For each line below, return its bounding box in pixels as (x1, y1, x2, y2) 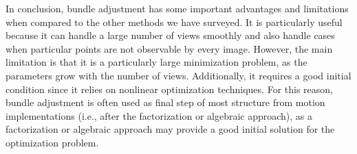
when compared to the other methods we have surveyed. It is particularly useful (6, 14, 343, 29)
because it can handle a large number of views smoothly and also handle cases (6, 28, 335, 42)
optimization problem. (6, 135, 99, 149)
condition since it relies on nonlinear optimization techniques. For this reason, (6, 81, 333, 96)
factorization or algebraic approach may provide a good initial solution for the (6, 122, 335, 136)
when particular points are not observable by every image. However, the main (6, 41, 333, 55)
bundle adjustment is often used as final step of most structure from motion (6, 95, 325, 110)
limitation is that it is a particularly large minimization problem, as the (6, 55, 307, 69)
